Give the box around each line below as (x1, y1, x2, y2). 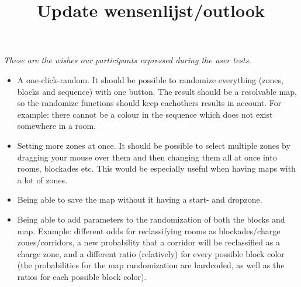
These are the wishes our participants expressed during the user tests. (4, 54, 251, 66)
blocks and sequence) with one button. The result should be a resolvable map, (17, 85, 297, 97)
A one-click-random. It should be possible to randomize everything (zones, (17, 73, 283, 86)
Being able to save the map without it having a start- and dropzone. (17, 193, 262, 206)
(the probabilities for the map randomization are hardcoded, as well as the (17, 259, 285, 271)
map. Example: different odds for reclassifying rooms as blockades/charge (17, 224, 281, 237)
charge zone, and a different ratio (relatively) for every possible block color (17, 247, 285, 259)
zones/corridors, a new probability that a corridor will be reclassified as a (17, 236, 280, 248)
